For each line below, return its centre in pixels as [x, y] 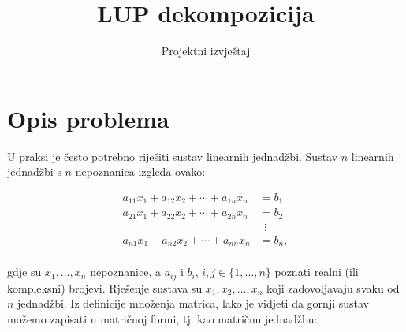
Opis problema [88, 118]
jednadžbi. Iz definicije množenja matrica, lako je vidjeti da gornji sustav [193, 303]
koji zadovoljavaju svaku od [333, 287]
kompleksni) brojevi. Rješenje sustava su [105, 287]
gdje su [24, 272]
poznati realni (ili [317, 272]
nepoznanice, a [125, 272]
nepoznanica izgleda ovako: [140, 172]
